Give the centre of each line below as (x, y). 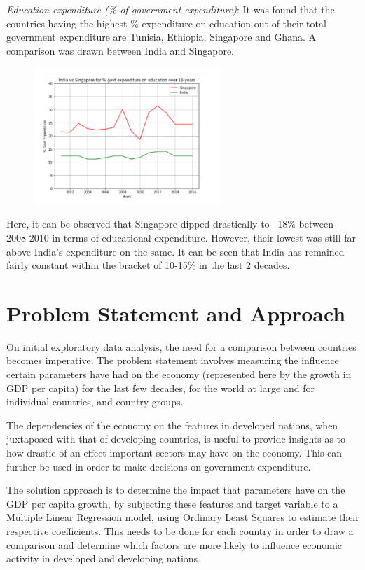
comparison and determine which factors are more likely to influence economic (174, 544)
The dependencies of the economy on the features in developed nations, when (172, 425)
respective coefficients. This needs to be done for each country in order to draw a (180, 531)
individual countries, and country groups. (95, 402)
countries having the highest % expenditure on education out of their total (166, 23)
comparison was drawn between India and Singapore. (120, 50)
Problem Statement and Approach (176, 313)
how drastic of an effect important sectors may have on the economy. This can (174, 453)
